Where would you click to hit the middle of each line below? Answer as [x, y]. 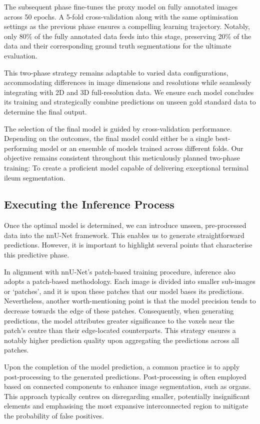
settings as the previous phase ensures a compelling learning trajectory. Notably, [127, 26]
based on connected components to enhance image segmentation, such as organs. [127, 386]
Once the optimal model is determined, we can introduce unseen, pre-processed [125, 225]
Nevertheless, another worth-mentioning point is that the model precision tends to [130, 301]
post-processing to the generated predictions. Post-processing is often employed [125, 376]
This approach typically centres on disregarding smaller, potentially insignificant [127, 396]
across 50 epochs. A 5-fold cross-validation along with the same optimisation [121, 16]
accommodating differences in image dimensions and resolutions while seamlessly [128, 82]
